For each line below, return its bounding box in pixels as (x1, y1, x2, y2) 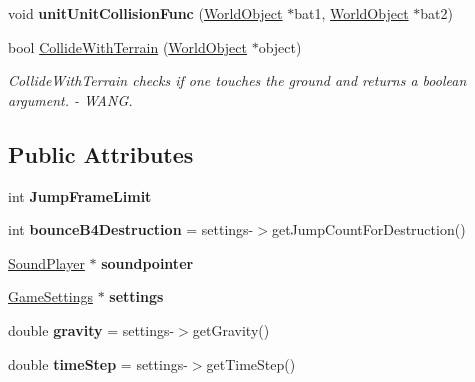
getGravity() (192, 319, 270, 340)
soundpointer (101, 252, 194, 273)
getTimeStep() (206, 353, 296, 374)
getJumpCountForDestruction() (271, 219, 466, 240)
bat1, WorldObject (294, 3, 409, 23)
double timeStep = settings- (8, 353, 188, 374)
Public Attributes (8, 138, 194, 169)
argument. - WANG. (8, 89, 133, 110)
